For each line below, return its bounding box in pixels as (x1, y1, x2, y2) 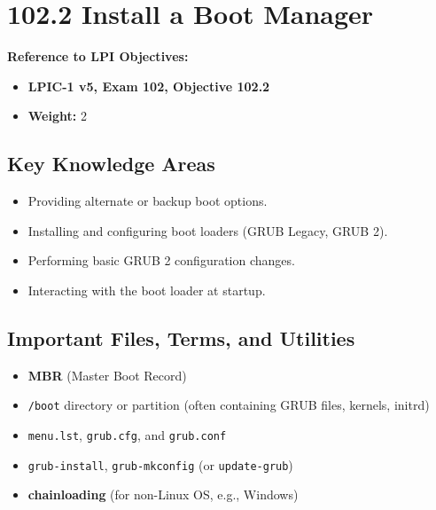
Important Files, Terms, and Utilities (7, 324, 355, 351)
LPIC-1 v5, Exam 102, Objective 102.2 (27, 76, 270, 95)
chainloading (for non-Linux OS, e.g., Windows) (27, 485, 299, 504)
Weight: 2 (27, 106, 87, 125)
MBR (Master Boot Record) (27, 365, 187, 384)
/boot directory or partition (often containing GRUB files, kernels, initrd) (27, 396, 430, 414)
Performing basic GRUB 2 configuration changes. (27, 251, 295, 270)
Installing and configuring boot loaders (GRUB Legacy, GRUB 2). (27, 221, 388, 239)
